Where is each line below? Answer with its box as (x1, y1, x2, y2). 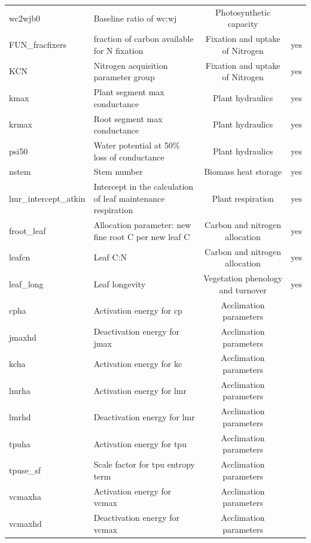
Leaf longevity (93, 277, 146, 290)
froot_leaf (9, 225, 46, 237)
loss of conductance (93, 150, 164, 163)
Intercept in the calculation (93, 180, 194, 193)
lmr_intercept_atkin (9, 192, 86, 204)
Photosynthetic (215, 5, 271, 18)
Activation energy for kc (93, 357, 182, 370)
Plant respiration (212, 192, 274, 204)
